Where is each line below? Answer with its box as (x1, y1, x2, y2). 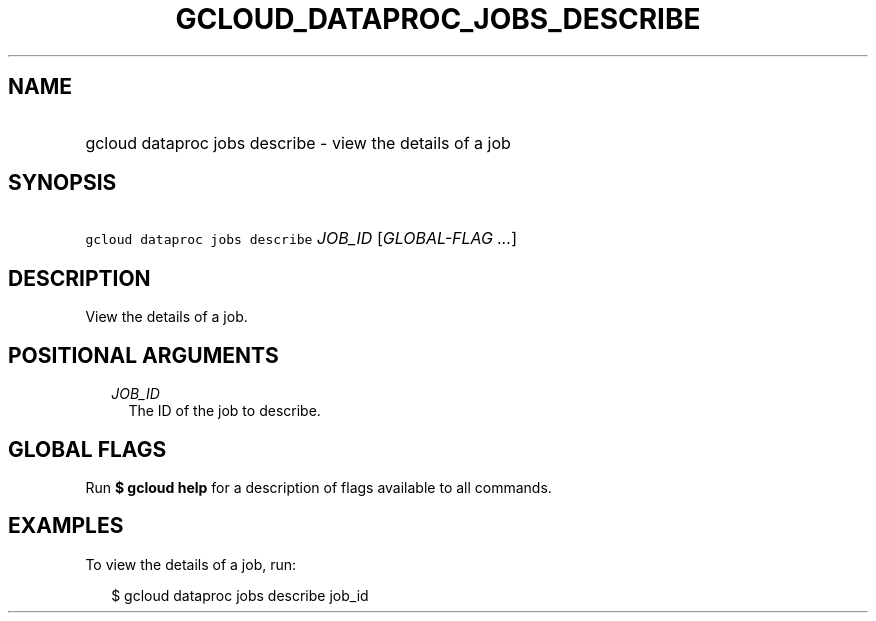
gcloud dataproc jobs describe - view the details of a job (85, 132, 511, 153)
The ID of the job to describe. (128, 402, 321, 420)
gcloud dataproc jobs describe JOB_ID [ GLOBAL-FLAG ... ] (85, 228, 518, 249)
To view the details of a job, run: (85, 555, 297, 573)
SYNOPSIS (8, 170, 117, 196)
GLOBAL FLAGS (8, 436, 167, 462)
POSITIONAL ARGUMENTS (8, 342, 279, 368)
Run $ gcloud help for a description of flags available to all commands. (85, 478, 552, 496)
